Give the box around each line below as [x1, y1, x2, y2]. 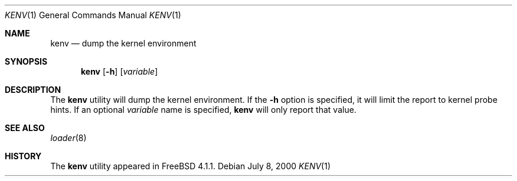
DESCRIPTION [5, 85, 61, 95]
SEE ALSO [5, 123, 45, 133]
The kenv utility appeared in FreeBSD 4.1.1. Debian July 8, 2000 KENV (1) [50, 161, 331, 171]
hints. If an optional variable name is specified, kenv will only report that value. [50, 105, 356, 115]
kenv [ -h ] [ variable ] [81, 66, 158, 76]
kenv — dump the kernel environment [50, 38, 197, 48]
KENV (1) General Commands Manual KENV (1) [5, 10, 181, 20]
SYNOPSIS [5, 56, 48, 66]
